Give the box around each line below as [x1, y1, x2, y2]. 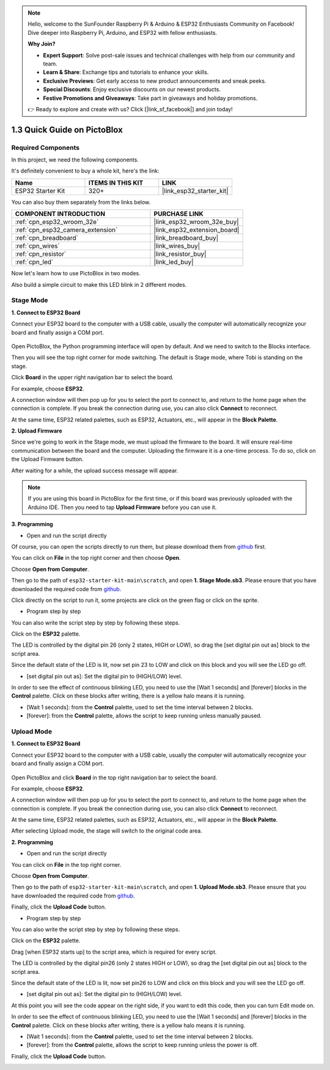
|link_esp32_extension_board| [153, 226, 240, 234]
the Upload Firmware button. [11, 456, 84, 463]
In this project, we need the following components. [11, 156, 139, 163]
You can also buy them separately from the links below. [11, 198, 151, 206]
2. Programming [11, 838, 53, 845]
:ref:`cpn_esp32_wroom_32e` [15, 218, 99, 226]
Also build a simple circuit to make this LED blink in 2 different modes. [11, 281, 187, 288]
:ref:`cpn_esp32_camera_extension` [15, 226, 118, 234]
